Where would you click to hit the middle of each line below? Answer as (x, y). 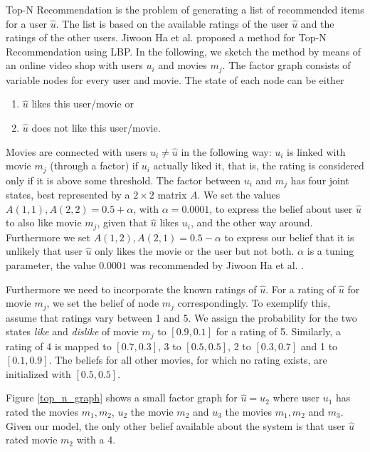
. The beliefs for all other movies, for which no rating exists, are (188, 360)
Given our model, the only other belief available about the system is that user (176, 425)
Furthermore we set (48, 237)
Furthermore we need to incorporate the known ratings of (131, 289)
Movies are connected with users (76, 151)
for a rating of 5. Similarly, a (278, 331)
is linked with (316, 151)
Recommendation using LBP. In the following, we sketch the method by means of (184, 51)
